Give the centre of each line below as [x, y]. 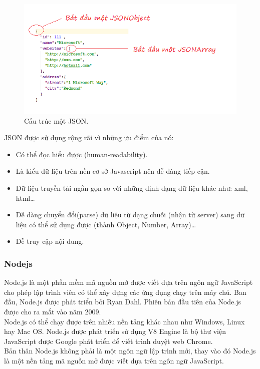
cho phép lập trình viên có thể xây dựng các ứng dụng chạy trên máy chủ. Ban [125, 292]
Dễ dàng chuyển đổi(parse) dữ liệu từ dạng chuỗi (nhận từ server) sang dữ [130, 215]
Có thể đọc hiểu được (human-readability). [82, 154]
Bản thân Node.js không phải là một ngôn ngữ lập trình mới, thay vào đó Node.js [130, 351]
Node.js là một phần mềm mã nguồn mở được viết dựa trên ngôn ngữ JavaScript [128, 282]
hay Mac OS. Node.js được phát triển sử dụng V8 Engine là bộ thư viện [115, 331]
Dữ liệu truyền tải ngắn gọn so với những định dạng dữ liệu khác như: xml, [132, 188]
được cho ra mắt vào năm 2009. [53, 311]
